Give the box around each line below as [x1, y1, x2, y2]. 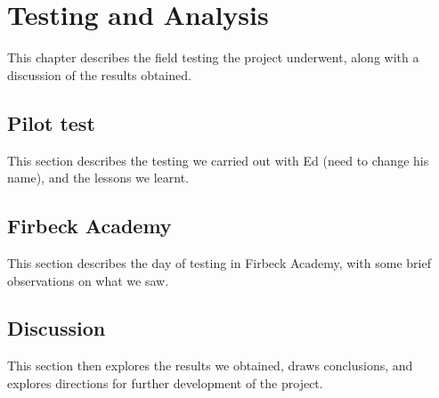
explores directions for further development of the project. [7, 373, 323, 392]
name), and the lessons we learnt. [7, 168, 190, 187]
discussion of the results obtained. [7, 65, 191, 84]
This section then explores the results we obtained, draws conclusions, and [7, 356, 413, 375]
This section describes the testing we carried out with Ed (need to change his [7, 150, 429, 169]
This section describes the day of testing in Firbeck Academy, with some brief [7, 253, 431, 272]
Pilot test [7, 109, 95, 136]
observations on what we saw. [7, 271, 169, 289]
